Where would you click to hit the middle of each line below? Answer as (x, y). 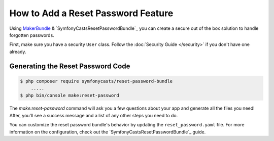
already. (18, 52)
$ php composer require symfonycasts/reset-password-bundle (96, 81)
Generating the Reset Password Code (70, 66)
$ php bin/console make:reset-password (70, 95)
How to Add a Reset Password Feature (91, 13)
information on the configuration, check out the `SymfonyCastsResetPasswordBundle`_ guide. (108, 132)
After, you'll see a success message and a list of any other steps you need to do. (94, 115)
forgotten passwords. (32, 35)
